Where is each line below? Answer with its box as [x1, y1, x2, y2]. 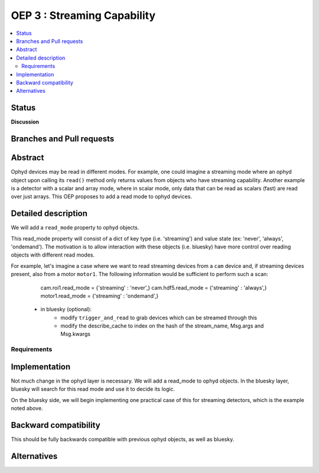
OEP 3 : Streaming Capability [11, 9, 156, 22]
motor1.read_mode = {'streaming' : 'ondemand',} [40, 292, 159, 299]
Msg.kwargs [60, 331, 91, 338]
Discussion [11, 118, 40, 125]
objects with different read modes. [11, 251, 95, 258]
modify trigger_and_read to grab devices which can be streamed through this [60, 314, 257, 321]
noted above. [11, 405, 44, 412]
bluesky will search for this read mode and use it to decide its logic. [11, 385, 175, 393]
